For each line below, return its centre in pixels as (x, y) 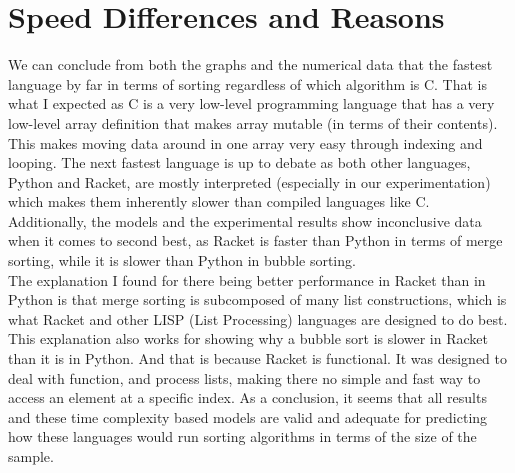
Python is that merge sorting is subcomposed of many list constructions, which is (257, 299)
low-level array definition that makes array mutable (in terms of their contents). (253, 122)
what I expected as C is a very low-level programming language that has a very (251, 103)
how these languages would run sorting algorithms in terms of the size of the (242, 436)
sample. (31, 456)
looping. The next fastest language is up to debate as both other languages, (239, 162)
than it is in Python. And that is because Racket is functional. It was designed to (258, 358)
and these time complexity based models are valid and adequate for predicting (248, 416)
